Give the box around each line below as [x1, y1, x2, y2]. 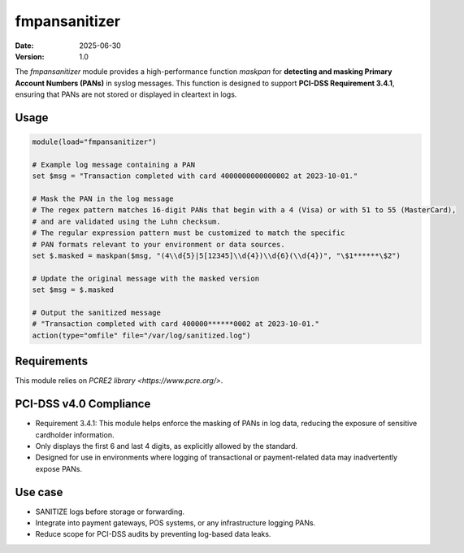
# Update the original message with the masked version [32, 273, 260, 283]
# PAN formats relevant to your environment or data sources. [32, 240, 285, 249]
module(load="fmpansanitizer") [32, 137, 158, 146]
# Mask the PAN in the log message [32, 194, 174, 203]
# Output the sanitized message [32, 307, 162, 317]
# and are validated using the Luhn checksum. [32, 216, 221, 226]
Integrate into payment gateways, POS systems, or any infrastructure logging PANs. [35, 518, 316, 528]
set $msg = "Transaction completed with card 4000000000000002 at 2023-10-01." [32, 172, 358, 181]
